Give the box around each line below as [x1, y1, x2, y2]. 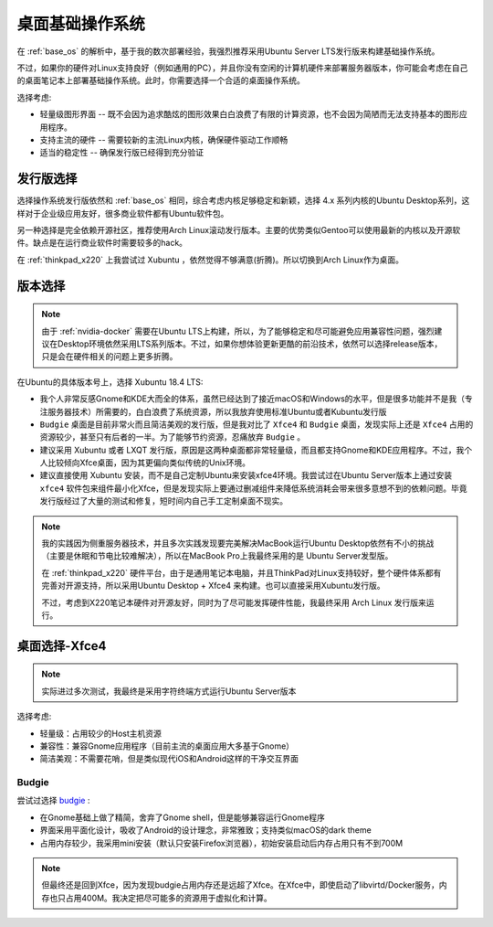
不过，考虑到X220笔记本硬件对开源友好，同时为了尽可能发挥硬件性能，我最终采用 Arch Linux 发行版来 [41, 597, 426, 608]
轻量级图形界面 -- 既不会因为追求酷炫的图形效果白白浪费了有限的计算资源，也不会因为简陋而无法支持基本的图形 [39, 109, 460, 120]
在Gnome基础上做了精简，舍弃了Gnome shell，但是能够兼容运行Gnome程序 [39, 812, 326, 823]
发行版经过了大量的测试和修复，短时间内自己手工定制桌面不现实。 [39, 495, 288, 506]
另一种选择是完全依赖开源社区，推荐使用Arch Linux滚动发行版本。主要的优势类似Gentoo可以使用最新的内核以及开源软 [16, 224, 461, 235]
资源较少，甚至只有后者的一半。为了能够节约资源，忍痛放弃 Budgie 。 [39, 432, 306, 442]
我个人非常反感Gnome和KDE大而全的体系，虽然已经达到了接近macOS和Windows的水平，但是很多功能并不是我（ [39, 393, 466, 404]
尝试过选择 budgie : [16, 795, 90, 806]
